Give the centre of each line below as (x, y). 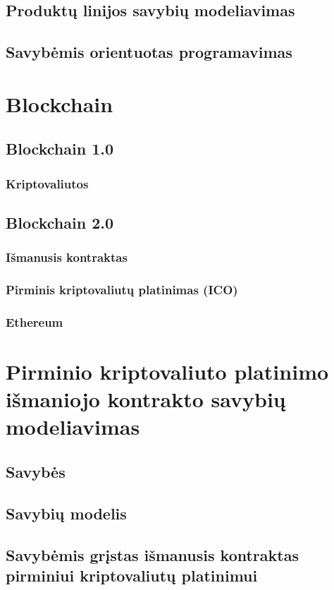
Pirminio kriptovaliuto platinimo (167, 372)
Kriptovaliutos (47, 183)
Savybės (36, 472)
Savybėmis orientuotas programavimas (149, 52)
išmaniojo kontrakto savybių (146, 399)
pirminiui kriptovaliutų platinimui (132, 575)
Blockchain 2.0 (60, 222)
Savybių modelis (66, 513)
